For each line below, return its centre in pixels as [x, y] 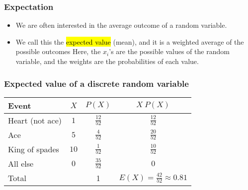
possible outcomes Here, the [58, 51]
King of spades [34, 149]
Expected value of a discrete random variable [96, 83]
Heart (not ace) [35, 120]
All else [21, 163]
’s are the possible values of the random [169, 51]
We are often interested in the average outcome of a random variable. [121, 25]
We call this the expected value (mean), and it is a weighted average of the [130, 41]
